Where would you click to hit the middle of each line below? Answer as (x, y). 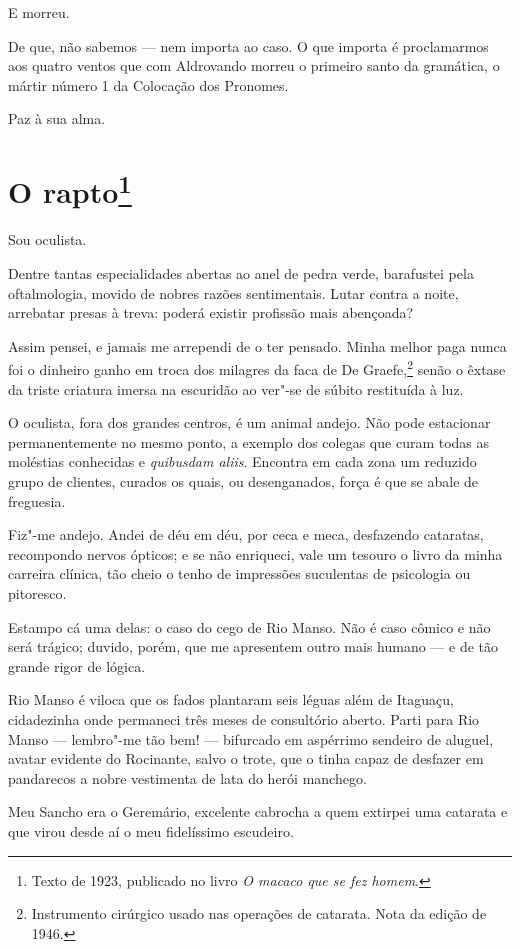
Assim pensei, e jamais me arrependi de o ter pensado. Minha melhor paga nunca (257, 345)
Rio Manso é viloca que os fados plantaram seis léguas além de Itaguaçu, (231, 699)
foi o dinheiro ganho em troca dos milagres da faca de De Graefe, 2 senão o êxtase (257, 368)
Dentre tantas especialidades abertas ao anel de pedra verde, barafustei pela (241, 273)
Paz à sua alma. (57, 118)
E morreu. (39, 12)
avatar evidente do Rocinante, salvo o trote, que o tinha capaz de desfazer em (246, 758)
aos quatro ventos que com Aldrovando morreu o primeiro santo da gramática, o (254, 65)
